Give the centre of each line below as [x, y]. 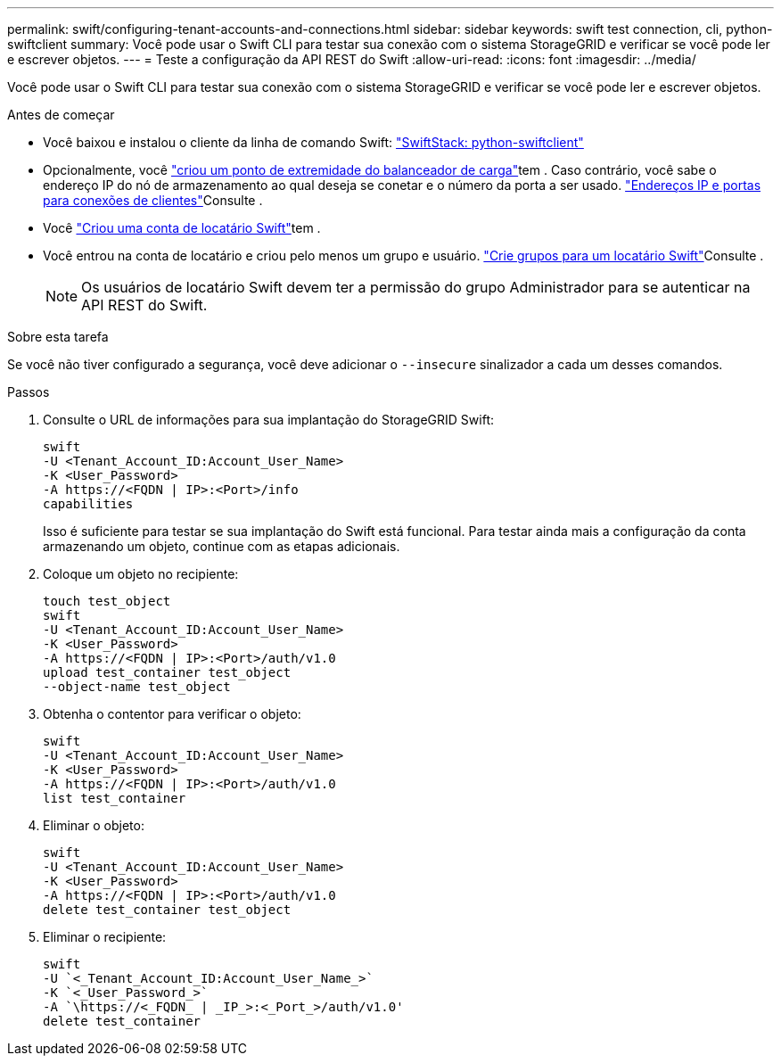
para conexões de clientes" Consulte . [153, 200]
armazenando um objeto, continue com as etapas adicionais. [222, 546]
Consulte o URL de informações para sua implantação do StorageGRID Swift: [269, 420]
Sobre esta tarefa [58, 337]
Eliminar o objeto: [94, 825]
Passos [29, 392]
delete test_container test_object [167, 910]
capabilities [88, 504]
